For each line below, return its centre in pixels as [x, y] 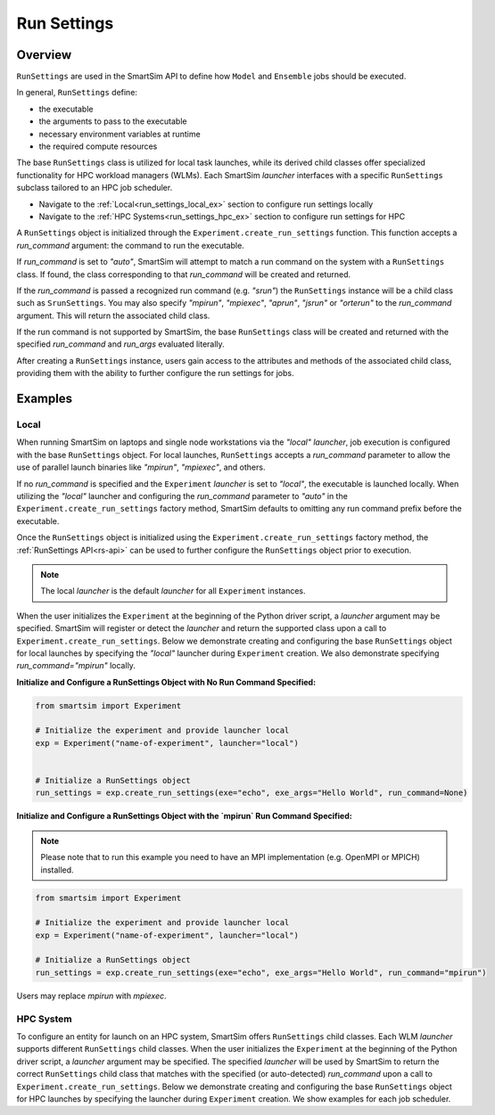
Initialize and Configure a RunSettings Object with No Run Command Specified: [166, 682]
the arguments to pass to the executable [113, 121]
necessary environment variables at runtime [120, 134]
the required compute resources [98, 146]
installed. [58, 870]
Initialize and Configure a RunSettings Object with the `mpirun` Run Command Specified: [184, 816]
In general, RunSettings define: [77, 93]
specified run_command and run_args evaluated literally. [120, 344]
